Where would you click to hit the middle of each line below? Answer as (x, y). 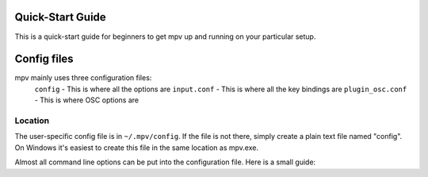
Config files (44, 59)
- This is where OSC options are (87, 100)
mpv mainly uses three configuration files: (83, 78)
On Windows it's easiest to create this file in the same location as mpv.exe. (137, 148)
